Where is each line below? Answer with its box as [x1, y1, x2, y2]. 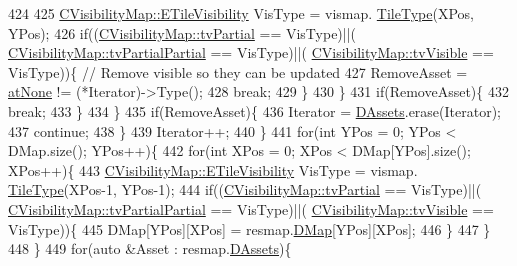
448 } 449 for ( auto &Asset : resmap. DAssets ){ [8, 238, 292, 259]
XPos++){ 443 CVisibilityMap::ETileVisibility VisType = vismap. [8, 159, 418, 180]
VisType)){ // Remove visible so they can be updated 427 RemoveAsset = [8, 61, 468, 82]
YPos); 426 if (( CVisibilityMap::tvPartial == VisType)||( [8, 22, 357, 43]
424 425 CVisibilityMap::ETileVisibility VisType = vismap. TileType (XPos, [8, 3, 474, 23]
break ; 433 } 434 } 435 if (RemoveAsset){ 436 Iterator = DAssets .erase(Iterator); [8, 100, 501, 121]
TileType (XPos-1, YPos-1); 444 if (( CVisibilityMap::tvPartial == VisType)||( [8, 179, 482, 200]
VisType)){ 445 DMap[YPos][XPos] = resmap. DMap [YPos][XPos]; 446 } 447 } [8, 218, 491, 239]
